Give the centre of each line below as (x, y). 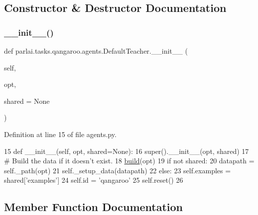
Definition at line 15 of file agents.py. (60, 134)
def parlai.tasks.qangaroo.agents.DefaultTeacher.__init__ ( (96, 51)
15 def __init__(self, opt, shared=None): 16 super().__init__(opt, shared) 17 (127, 151)
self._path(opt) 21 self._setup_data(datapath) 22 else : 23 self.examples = (118, 170)
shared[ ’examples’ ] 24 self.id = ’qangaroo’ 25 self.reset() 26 (94, 180)
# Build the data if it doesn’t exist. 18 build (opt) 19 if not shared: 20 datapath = (129, 161)
